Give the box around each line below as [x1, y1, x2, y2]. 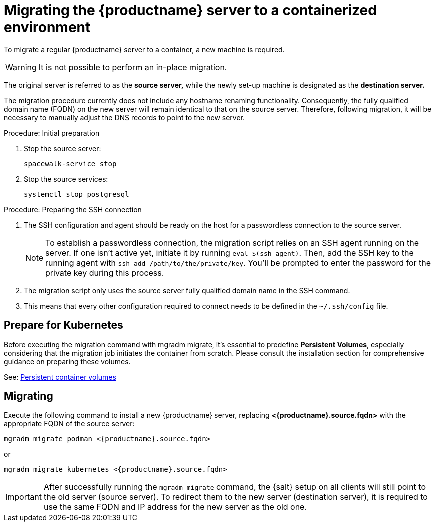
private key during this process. [45, 267, 164, 278]
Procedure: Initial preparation [4, 128, 100, 137]
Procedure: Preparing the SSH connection [4, 205, 142, 214]
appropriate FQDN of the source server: [4, 419, 135, 428]
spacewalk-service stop [24, 159, 117, 168]
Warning [5, 62, 37, 72]
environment [4, 19, 91, 36]
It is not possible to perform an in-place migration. [38, 62, 227, 72]
